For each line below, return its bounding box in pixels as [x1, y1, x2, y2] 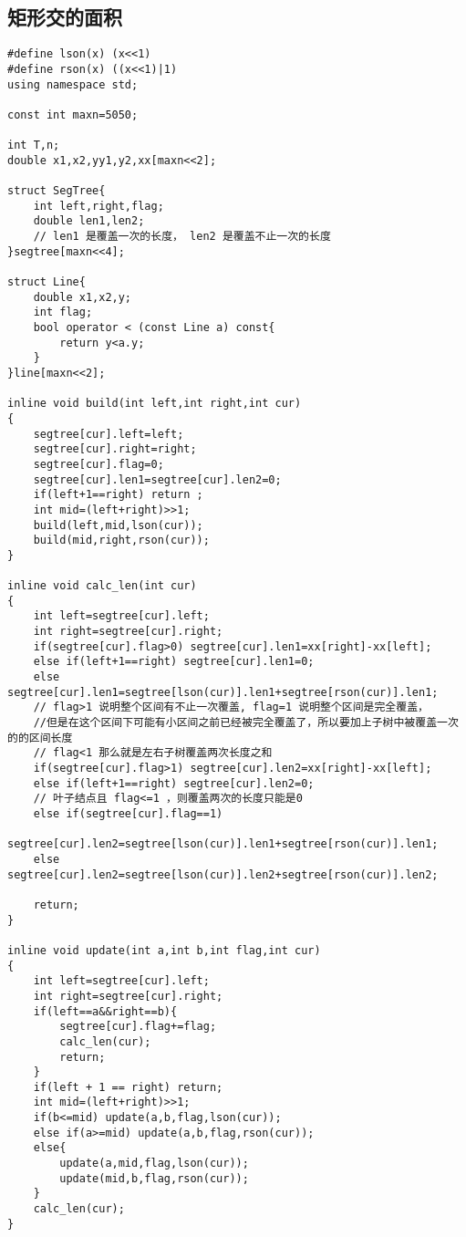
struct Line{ [7, 275, 86, 289]
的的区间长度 [7, 731, 73, 744]
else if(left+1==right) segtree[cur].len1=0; [33, 655, 315, 669]
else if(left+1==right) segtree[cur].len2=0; [33, 776, 315, 790]
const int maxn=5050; [7, 108, 139, 121]
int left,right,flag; [33, 199, 164, 213]
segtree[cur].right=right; [33, 442, 197, 456]
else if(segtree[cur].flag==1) [33, 807, 223, 821]
